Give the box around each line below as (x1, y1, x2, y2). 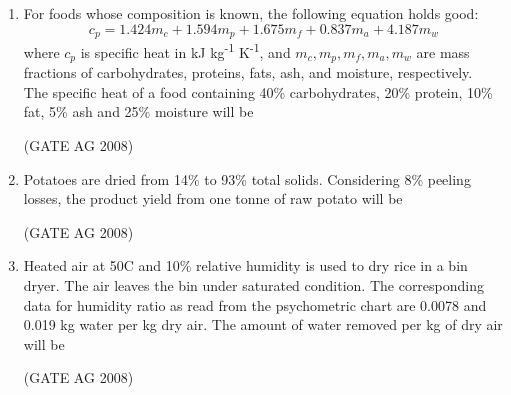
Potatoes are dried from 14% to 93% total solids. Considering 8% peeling (23, 168, 471, 189)
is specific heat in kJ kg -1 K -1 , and (80, 39, 291, 62)
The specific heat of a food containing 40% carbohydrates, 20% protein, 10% (23, 81, 493, 102)
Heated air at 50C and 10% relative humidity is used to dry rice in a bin (23, 255, 468, 276)
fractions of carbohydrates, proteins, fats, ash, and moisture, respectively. (23, 62, 473, 83)
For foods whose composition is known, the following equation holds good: (23, 3, 479, 23)
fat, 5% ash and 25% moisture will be (23, 101, 254, 122)
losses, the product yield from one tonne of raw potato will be (23, 188, 403, 209)
